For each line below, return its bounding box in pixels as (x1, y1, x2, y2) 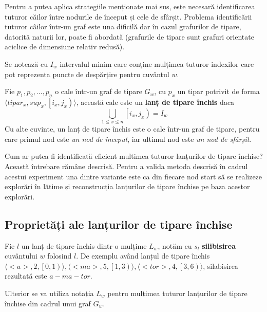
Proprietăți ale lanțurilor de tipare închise (5, 216, 233, 232)
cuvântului (5, 250, 37, 261)
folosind (47, 250, 72, 261)
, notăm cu (158, 240, 192, 251)
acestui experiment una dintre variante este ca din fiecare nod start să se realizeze (5, 171, 262, 181)
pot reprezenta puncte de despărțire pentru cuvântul (5, 68, 169, 79)
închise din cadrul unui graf (5, 298, 91, 308)
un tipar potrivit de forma (177, 86, 260, 97)
